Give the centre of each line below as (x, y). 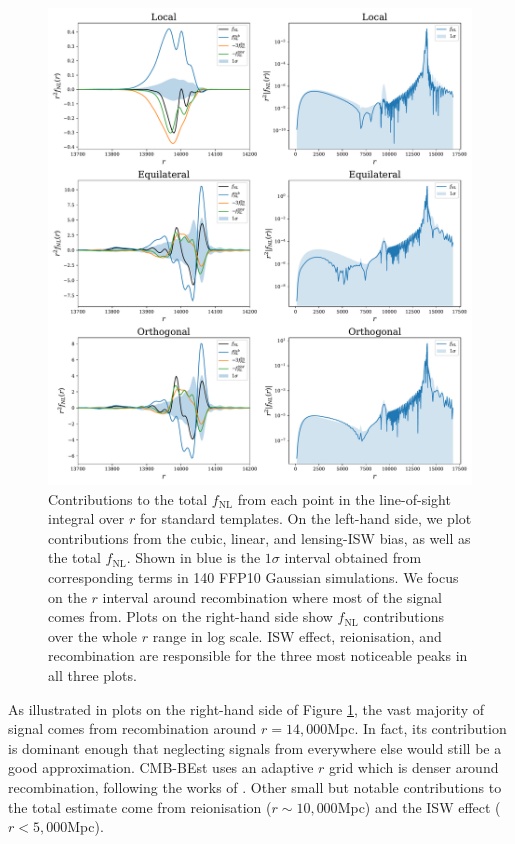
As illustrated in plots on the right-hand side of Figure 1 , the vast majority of (246, 708)
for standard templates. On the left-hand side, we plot (305, 518)
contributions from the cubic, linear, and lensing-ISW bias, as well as (259, 537)
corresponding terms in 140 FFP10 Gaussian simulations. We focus (253, 577)
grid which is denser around (414, 767)
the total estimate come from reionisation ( (140, 806)
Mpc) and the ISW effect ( (419, 806)
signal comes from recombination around (132, 728)
